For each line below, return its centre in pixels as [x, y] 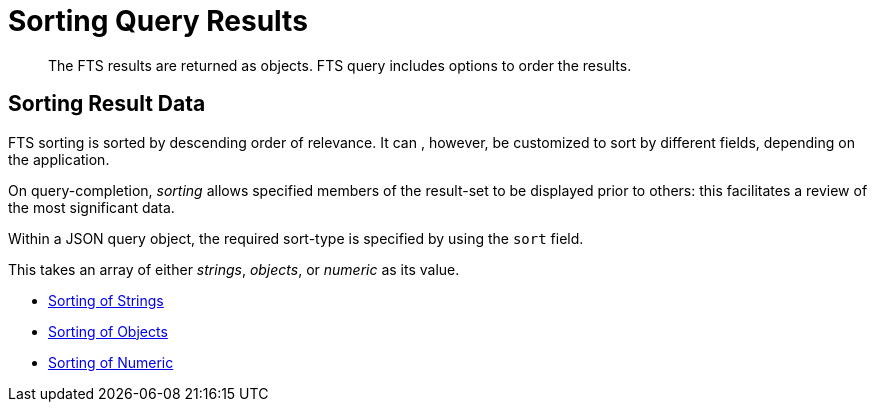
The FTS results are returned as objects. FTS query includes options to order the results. [340, 65]
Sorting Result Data [107, 104]
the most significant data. [91, 207]
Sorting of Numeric [111, 362]
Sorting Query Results [158, 21]
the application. [59, 159]
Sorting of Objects [108, 331]
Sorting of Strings [106, 300]
